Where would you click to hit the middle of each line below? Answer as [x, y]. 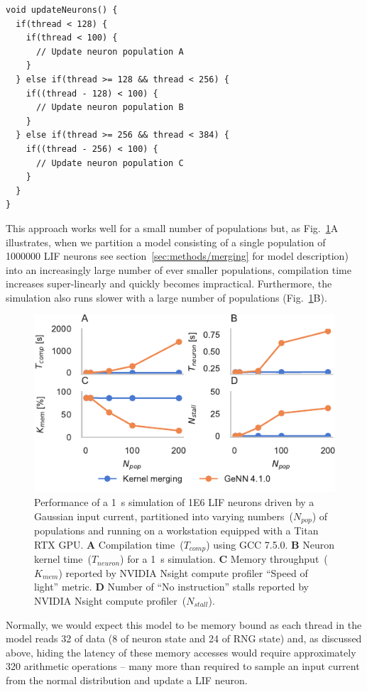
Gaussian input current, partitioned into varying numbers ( [164, 516]
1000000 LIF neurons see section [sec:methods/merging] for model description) [177, 256]
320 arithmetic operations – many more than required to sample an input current [183, 666]
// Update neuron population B [110, 108]
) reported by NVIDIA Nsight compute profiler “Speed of [183, 572]
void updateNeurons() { [62, 10]
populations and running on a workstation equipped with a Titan [176, 531]
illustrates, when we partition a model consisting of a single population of [166, 242]
